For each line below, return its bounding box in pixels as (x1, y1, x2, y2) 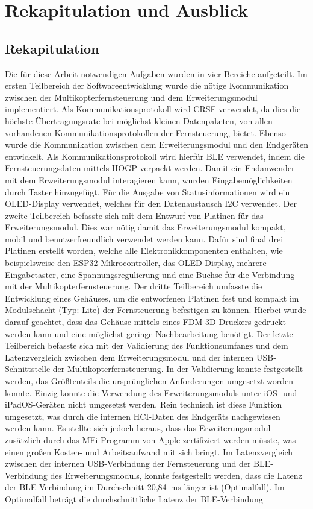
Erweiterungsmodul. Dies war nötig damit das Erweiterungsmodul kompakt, (5, 221, 286, 233)
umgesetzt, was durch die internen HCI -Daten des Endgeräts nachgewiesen (5, 409, 280, 422)
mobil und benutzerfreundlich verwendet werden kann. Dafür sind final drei (5, 232, 284, 245)
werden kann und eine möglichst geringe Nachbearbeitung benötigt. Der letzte (5, 327, 293, 340)
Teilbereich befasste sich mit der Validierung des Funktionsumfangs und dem (5, 339, 288, 352)
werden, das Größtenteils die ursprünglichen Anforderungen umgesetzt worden (5, 375, 294, 387)
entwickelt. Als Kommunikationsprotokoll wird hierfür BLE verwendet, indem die (5, 150, 305, 162)
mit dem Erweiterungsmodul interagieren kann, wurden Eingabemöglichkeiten (5, 173, 293, 186)
